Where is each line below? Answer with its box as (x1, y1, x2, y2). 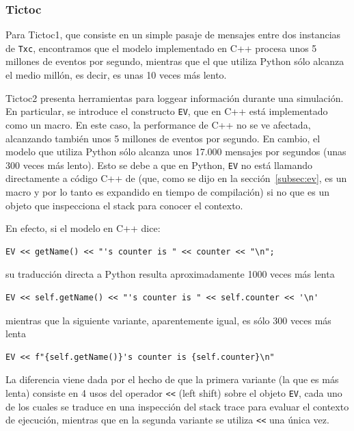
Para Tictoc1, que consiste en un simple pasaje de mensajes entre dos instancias (5, 27, 341, 42)
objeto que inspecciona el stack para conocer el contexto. (5, 198, 243, 212)
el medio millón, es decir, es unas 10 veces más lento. (5, 68, 227, 82)
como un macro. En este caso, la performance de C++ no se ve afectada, (5, 117, 311, 131)
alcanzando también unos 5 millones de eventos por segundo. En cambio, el (5, 131, 321, 145)
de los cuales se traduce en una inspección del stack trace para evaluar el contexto (5, 399, 349, 413)
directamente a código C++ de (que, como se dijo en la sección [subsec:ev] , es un (5, 171, 347, 185)
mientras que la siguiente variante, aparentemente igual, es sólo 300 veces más (5, 313, 331, 327)
